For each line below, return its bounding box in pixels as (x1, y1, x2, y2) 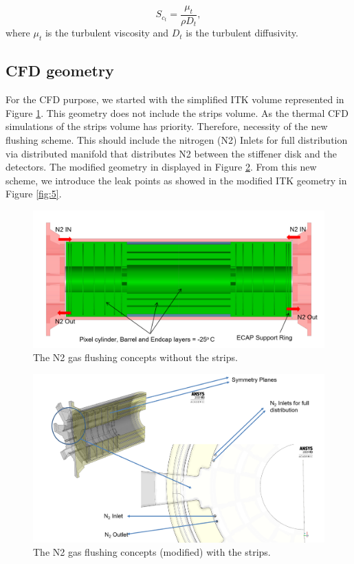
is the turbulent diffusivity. (186, 25, 298, 40)
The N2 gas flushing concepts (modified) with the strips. (33, 545, 271, 559)
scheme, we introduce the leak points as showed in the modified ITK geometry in (5, 173, 347, 187)
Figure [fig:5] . (5, 186, 62, 201)
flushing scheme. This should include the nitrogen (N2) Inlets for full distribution (5, 133, 348, 147)
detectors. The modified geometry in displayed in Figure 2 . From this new (5, 160, 317, 174)
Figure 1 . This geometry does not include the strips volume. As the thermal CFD (5, 105, 349, 120)
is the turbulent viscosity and (45, 25, 169, 40)
